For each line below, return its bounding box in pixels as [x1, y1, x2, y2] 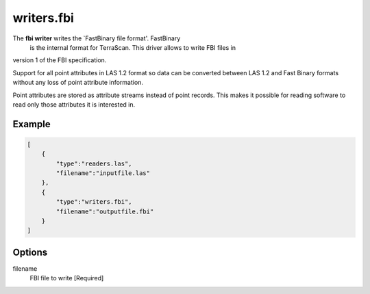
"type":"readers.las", [56, 159, 133, 168]
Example [12, 118, 51, 130]
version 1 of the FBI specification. [12, 56, 107, 64]
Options [12, 246, 48, 258]
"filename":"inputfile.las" [56, 170, 151, 177]
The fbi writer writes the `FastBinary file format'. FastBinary [12, 34, 181, 42]
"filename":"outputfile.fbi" [56, 207, 154, 215]
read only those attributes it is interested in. [12, 100, 136, 109]
